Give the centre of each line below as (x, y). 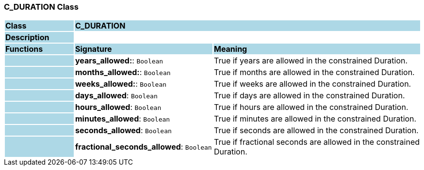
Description (27, 38)
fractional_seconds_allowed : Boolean (143, 147)
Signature (93, 49)
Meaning (230, 49)
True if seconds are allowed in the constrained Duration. (316, 131)
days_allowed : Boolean (116, 96)
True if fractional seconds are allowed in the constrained (317, 142)
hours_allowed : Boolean (118, 107)
